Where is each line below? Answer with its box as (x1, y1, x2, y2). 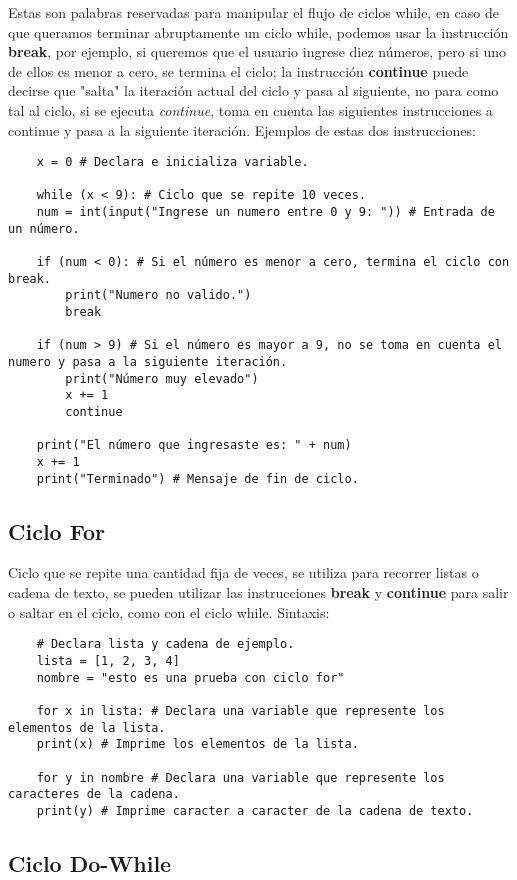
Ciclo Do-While (8, 847, 172, 878)
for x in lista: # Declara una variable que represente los (36, 703, 445, 718)
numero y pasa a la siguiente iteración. (8, 355, 288, 370)
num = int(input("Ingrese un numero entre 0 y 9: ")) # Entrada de (36, 205, 495, 220)
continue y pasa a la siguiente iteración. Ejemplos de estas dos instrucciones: (8, 119, 476, 140)
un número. (8, 221, 80, 236)
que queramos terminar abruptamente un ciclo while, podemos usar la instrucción (8, 21, 509, 42)
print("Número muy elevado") (65, 371, 259, 386)
